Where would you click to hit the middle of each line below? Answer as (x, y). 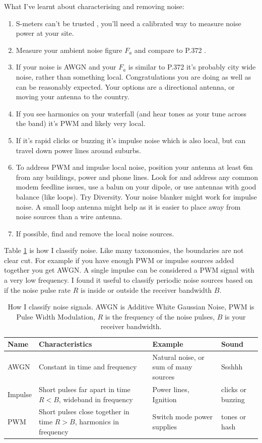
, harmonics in (97, 421)
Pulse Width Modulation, (56, 316)
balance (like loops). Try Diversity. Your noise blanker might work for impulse (136, 196)
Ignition (165, 399)
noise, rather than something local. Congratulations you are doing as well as (134, 76)
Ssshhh (232, 367)
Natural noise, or (178, 357)
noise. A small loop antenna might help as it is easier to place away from (128, 206)
